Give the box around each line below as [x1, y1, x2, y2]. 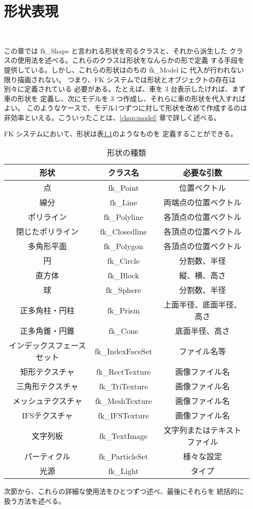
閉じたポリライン [16, 226, 79, 237]
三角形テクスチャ [16, 381, 79, 392]
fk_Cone [108, 325, 139, 336]
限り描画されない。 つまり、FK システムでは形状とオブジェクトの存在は [4, 74, 236, 84]
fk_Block [108, 269, 140, 281]
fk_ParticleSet [98, 450, 148, 462]
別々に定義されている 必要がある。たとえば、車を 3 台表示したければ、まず [4, 84, 246, 94]
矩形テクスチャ [20, 366, 75, 378]
